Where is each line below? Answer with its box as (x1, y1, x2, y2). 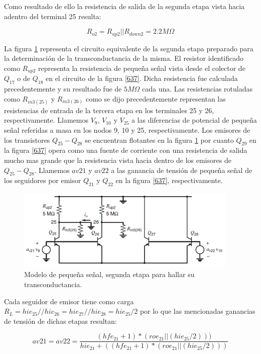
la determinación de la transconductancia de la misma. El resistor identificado (4, 53, 244, 63)
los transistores (4, 134, 50, 145)
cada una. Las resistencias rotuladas (142, 83, 253, 94)
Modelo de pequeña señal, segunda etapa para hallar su (24, 269, 195, 280)
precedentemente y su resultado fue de (4, 83, 122, 94)
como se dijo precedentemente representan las (85, 93, 226, 104)
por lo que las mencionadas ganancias (140, 306, 255, 316)
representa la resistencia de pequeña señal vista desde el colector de (38, 62, 245, 73)
